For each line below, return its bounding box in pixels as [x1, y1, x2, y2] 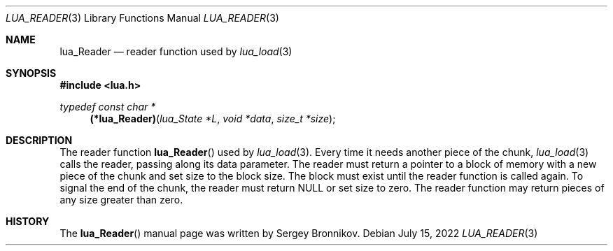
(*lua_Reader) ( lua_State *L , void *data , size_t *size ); [90, 113, 336, 124]
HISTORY [6, 215, 50, 227]
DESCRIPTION [6, 134, 73, 146]
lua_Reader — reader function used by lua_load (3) [59, 45, 293, 57]
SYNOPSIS [6, 67, 57, 79]
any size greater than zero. [59, 194, 183, 206]
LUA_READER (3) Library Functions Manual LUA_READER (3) [6, 12, 279, 24]
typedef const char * [59, 101, 156, 113]
